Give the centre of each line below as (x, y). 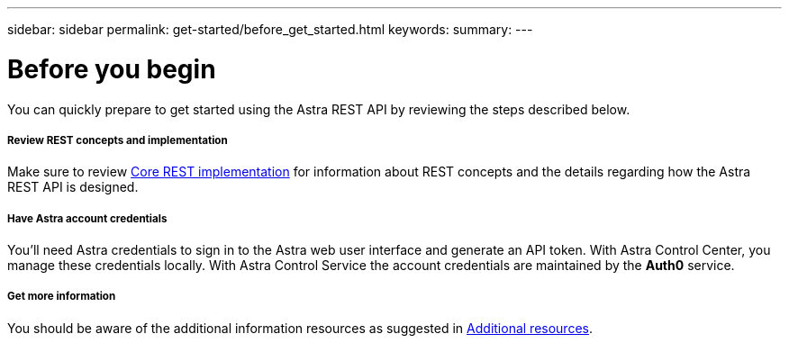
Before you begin (112, 69)
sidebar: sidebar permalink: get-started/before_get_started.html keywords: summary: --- (270, 29)
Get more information (62, 297)
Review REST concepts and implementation (118, 140)
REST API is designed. (73, 187)
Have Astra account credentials (87, 218)
